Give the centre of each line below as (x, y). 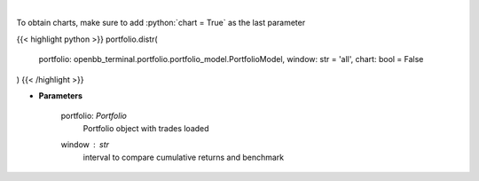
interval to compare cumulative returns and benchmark (183, 157)
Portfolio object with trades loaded (146, 128)
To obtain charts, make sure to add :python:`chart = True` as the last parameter (161, 23)
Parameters (61, 95)
